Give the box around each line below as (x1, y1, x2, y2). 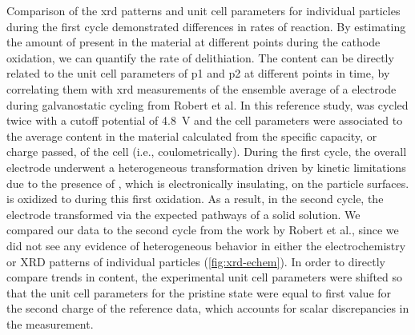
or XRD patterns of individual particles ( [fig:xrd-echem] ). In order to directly (6, 253, 385, 269)
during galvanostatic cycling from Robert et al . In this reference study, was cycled (6, 96, 409, 113)
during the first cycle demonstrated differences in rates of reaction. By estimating (6, 18, 406, 34)
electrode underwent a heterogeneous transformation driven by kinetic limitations (6, 158, 406, 175)
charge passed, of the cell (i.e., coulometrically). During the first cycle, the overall (6, 143, 407, 160)
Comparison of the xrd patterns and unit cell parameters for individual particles (6, 2, 401, 18)
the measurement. (6, 315, 94, 332)
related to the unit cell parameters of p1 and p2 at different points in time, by (6, 65, 390, 82)
